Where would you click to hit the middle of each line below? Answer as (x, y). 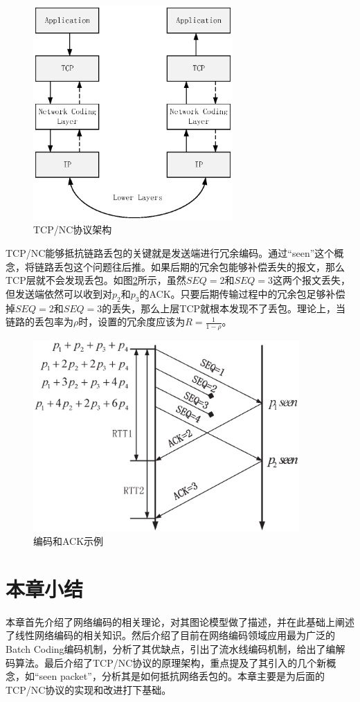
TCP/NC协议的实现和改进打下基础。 (89, 689)
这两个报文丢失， (312, 280)
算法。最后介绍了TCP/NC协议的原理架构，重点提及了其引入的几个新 (171, 662)
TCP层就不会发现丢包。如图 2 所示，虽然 (96, 280)
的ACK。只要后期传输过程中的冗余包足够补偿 (242, 293)
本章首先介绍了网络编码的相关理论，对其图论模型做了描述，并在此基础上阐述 (180, 621)
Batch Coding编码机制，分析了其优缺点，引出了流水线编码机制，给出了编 (171, 649)
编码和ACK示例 (69, 541)
